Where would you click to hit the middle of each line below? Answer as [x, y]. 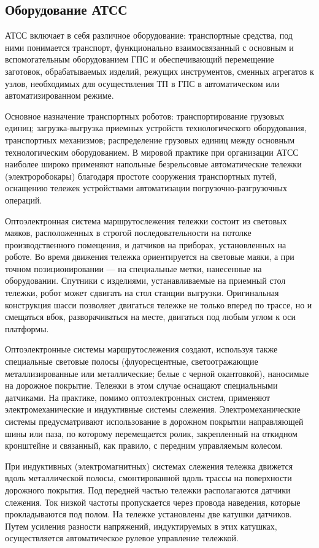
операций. [24, 200]
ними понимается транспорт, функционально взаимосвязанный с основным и [149, 47]
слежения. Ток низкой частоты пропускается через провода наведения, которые [153, 502]
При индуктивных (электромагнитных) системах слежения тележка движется [149, 466]
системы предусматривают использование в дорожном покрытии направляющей [154, 421]
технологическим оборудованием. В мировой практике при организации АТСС [152, 152]
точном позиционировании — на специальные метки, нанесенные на [133, 268]
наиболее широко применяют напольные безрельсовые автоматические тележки [153, 164]
